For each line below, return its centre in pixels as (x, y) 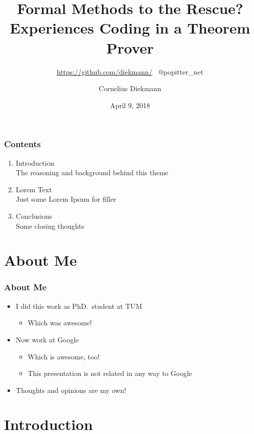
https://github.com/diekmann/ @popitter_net (130, 71)
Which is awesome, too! (64, 356)
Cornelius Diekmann (130, 88)
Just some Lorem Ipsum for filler (66, 199)
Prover (130, 47)
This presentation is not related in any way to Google (110, 373)
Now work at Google (47, 339)
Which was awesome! (60, 323)
